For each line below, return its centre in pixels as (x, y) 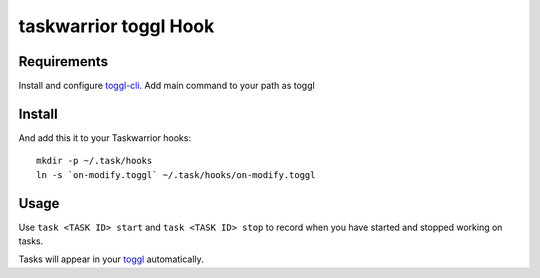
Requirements (63, 61)
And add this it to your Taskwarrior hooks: (105, 137)
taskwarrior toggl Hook (116, 26)
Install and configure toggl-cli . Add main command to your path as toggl (166, 86)
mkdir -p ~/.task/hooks (94, 161)
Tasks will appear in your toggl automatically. (111, 259)
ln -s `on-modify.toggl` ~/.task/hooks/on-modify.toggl (176, 174)
